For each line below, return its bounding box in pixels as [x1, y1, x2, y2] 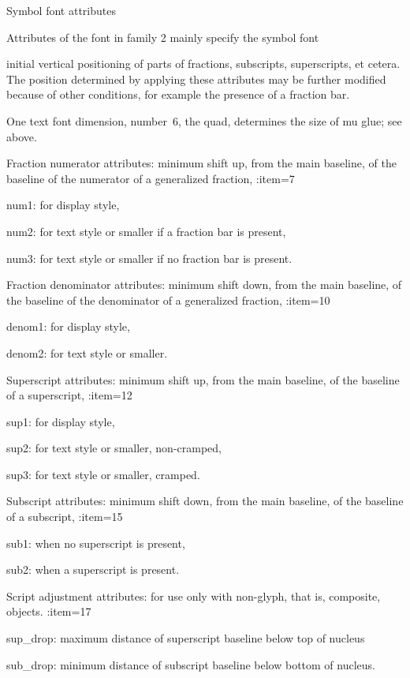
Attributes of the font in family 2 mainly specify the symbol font [6, 28, 319, 45]
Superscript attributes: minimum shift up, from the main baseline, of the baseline [6, 371, 400, 388]
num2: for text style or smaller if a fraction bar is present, [6, 223, 286, 239]
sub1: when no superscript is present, [6, 534, 185, 551]
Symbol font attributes [6, 2, 116, 18]
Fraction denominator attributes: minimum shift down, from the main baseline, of [6, 276, 402, 293]
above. [6, 128, 37, 144]
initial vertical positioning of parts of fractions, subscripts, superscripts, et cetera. [6, 55, 401, 72]
